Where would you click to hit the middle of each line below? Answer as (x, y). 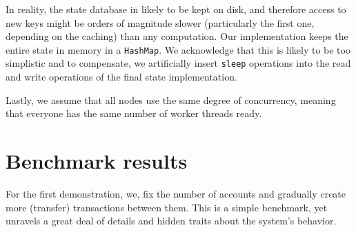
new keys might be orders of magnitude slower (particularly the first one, (160, 22)
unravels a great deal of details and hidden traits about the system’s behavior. (171, 221)
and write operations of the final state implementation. (121, 77)
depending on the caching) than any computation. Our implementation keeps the (177, 36)
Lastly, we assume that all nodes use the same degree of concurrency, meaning (171, 99)
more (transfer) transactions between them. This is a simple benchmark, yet (167, 207)
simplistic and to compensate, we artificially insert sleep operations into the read (178, 63)
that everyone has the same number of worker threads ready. (134, 113)
